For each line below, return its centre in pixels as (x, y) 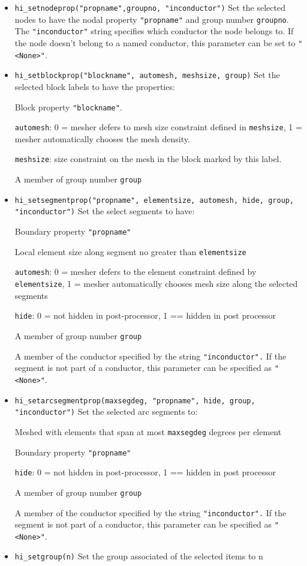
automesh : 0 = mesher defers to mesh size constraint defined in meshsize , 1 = (158, 127)
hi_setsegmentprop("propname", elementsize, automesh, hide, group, (154, 200)
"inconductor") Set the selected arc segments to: (106, 411)
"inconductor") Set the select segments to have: (105, 211)
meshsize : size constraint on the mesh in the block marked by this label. (148, 159)
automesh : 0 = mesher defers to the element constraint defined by (136, 272)
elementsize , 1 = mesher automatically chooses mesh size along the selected (156, 284)
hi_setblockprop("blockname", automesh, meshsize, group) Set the (147, 75)
